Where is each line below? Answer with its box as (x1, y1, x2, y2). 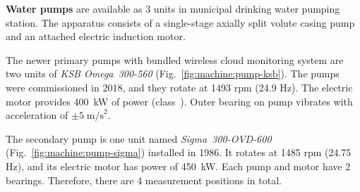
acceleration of (6, 108, 68, 122)
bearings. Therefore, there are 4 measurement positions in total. (6, 172, 282, 187)
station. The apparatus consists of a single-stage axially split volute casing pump (6, 15, 355, 30)
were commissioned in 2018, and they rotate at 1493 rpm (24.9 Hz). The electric (6, 79, 353, 94)
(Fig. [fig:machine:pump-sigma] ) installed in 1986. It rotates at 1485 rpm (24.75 (6, 145, 352, 160)
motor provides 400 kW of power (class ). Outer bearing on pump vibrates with (6, 94, 353, 108)
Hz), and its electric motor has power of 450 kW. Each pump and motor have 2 (6, 158, 351, 173)
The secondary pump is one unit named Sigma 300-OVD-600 (6, 131, 272, 146)
